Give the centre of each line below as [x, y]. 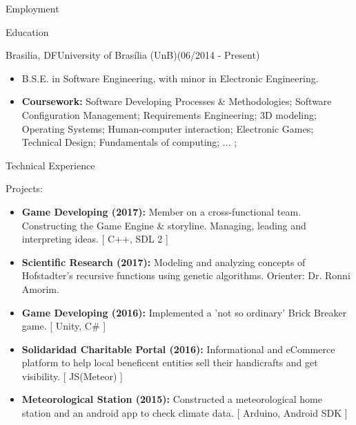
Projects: [24, 188]
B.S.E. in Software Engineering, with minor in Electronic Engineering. [170, 78]
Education [27, 31]
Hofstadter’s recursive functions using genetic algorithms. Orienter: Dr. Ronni [186, 275]
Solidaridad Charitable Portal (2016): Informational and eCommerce [178, 349]
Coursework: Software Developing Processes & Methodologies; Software [177, 101]
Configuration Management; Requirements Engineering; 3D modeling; [169, 114]
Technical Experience [50, 165]
